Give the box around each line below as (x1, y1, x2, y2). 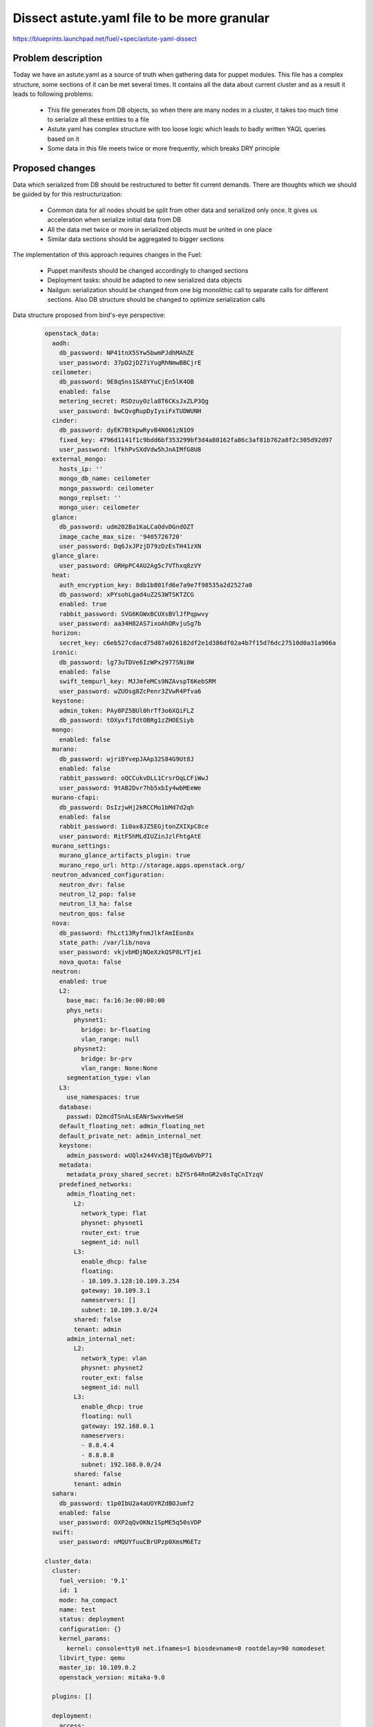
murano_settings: (52, 842, 111, 850)
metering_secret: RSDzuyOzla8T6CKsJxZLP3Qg (59, 397, 209, 405)
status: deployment (59, 1615, 126, 1623)
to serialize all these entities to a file (47, 115, 150, 124)
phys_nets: (66, 1006, 104, 1014)
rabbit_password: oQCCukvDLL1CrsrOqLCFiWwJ (59, 774, 209, 782)
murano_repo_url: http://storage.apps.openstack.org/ (59, 861, 245, 869)
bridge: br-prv (80, 1054, 133, 1062)
